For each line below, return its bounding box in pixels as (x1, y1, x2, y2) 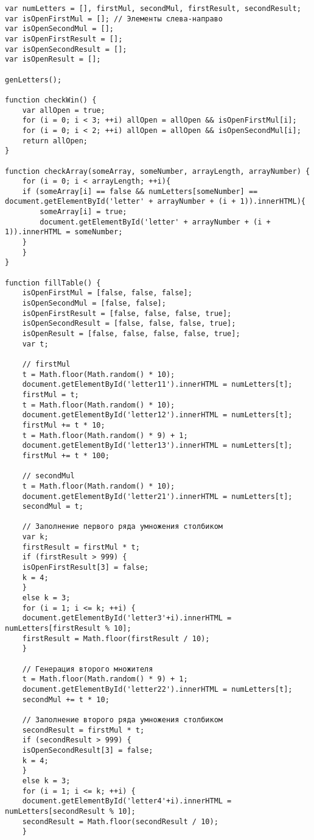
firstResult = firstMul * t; (22, 542, 140, 551)
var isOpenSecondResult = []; (5, 45, 127, 54)
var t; (22, 339, 49, 348)
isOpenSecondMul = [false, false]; (22, 299, 166, 308)
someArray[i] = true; (40, 207, 127, 217)
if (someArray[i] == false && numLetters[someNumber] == (22, 187, 258, 196)
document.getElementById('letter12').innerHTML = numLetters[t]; (22, 411, 293, 420)
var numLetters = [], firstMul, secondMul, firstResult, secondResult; (5, 4, 301, 13)
